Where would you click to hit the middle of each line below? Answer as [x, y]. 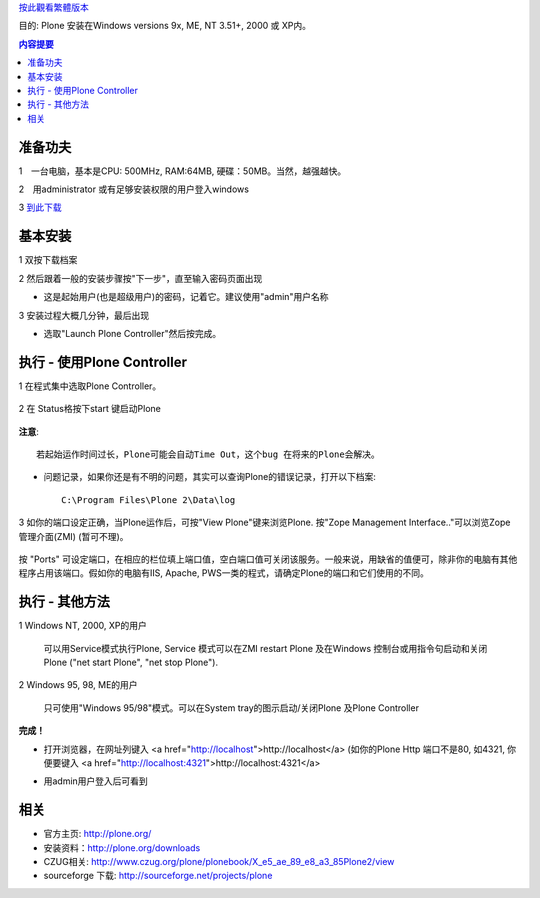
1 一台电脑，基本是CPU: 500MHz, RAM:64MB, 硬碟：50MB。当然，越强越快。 [182, 171]
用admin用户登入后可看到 [96, 781]
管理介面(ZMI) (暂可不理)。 [73, 536]
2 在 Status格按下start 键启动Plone [90, 409]
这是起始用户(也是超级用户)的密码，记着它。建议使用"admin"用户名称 [186, 297]
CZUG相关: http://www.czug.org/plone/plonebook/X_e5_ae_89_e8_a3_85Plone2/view [219, 862]
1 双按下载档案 [48, 260]
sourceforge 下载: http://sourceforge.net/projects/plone [158, 876]
